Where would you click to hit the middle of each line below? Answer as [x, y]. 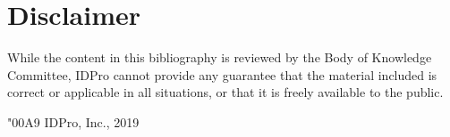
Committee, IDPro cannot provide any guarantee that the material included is [222, 74]
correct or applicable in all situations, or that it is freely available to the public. [225, 92]
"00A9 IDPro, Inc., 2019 [73, 121]
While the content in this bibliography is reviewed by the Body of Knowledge [220, 57]
